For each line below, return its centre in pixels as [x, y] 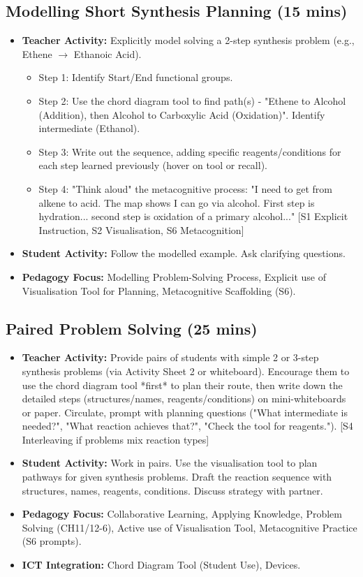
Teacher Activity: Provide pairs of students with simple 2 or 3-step [170, 357]
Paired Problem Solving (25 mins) [132, 328]
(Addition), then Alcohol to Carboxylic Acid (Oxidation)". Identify [182, 114]
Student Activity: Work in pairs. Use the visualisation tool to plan [170, 463]
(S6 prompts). [52, 541]
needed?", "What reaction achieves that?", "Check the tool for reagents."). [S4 [187, 426]
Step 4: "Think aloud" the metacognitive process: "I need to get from [185, 188]
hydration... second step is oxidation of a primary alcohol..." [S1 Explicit [193, 216]
